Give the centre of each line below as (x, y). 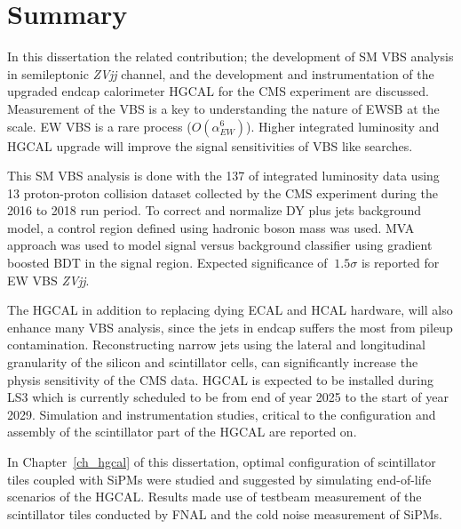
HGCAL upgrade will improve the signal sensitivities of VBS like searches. (210, 145)
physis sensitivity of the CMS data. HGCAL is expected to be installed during (220, 379)
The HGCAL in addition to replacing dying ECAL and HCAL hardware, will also (230, 310)
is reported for (400, 263)
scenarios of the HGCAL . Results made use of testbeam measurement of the (215, 497)
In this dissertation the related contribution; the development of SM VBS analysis (230, 56)
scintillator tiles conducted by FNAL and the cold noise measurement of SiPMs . (225, 513)
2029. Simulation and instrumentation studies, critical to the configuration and (222, 414)
